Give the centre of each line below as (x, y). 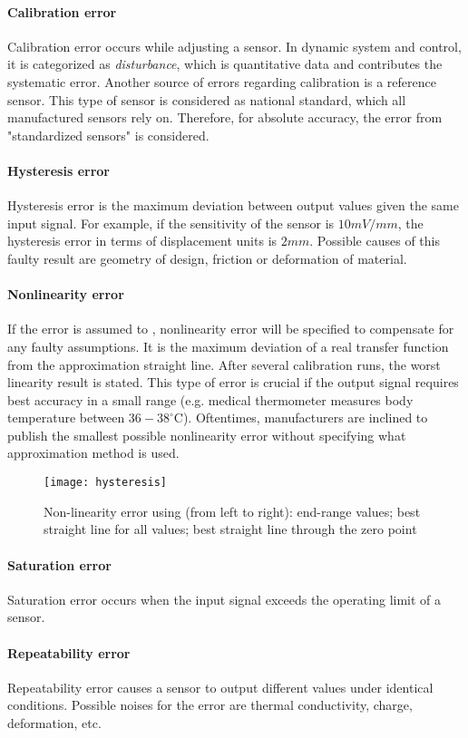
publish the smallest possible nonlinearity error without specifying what (207, 435)
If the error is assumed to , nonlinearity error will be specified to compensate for (231, 329)
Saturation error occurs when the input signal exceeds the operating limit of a (224, 599)
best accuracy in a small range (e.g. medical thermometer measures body (210, 399)
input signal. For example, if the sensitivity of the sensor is (171, 223)
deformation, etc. (54, 722)
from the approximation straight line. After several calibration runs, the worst (224, 364)
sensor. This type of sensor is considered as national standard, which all (207, 99)
